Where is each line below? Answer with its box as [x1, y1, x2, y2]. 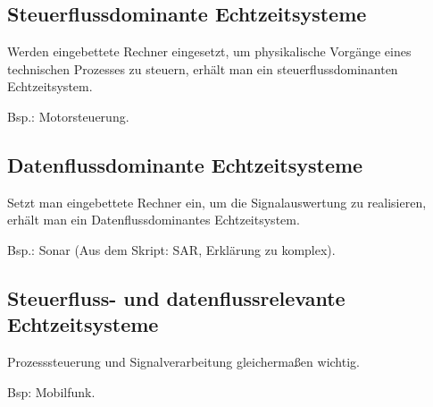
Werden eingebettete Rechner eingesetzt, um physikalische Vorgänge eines [7, 42, 412, 61]
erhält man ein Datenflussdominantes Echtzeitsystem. [7, 210, 300, 229]
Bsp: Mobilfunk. [7, 382, 96, 401]
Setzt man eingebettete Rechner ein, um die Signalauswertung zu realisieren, [7, 192, 427, 211]
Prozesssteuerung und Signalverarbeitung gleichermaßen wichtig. [7, 352, 360, 371]
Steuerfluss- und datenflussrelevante [7, 284, 346, 311]
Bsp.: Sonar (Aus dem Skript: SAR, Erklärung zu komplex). [7, 240, 336, 259]
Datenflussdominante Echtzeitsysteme [7, 150, 363, 178]
